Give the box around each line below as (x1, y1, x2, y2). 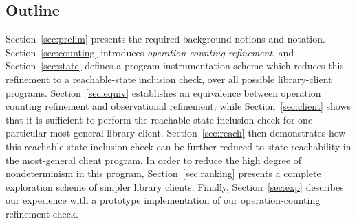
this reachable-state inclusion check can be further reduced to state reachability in (6, 139, 351, 153)
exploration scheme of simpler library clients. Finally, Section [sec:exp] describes (6, 179, 344, 193)
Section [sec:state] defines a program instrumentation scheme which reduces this (6, 58, 344, 73)
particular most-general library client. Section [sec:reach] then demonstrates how (6, 126, 346, 140)
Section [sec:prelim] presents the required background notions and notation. (6, 32, 325, 46)
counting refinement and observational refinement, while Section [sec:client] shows (6, 99, 351, 113)
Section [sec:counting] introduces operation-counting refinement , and (6, 45, 294, 59)
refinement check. (6, 206, 78, 220)
